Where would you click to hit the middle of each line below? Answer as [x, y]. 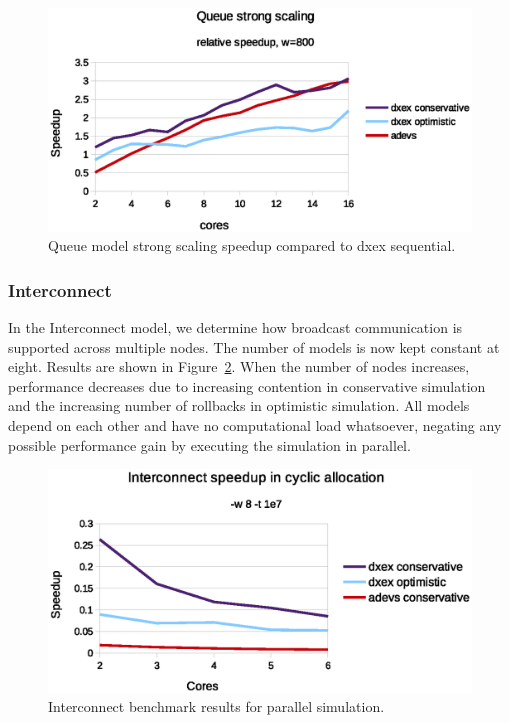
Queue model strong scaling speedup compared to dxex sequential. [252, 245]
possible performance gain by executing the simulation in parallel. [209, 444]
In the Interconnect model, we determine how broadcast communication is [235, 327]
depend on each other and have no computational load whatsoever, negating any [255, 424]
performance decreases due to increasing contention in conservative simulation [247, 385]
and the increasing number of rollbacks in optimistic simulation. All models [239, 405]
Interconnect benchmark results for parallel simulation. [216, 706]
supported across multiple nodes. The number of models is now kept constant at [254, 346]
